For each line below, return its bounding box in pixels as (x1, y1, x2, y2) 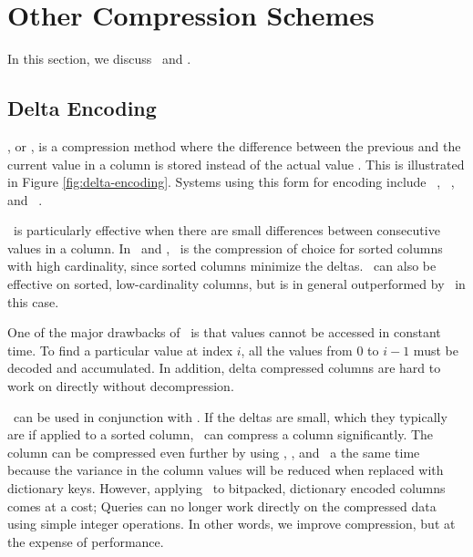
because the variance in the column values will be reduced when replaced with (7, 460, 444, 480)
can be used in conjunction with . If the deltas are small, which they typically (13, 407, 447, 426)
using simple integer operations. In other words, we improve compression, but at (7, 514, 456, 533)
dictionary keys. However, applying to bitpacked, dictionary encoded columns (7, 479, 446, 498)
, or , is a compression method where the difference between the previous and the (7, 136, 461, 155)
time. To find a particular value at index (7, 340, 233, 359)
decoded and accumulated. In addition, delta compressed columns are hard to (7, 358, 441, 377)
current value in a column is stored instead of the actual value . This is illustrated (7, 154, 465, 173)
